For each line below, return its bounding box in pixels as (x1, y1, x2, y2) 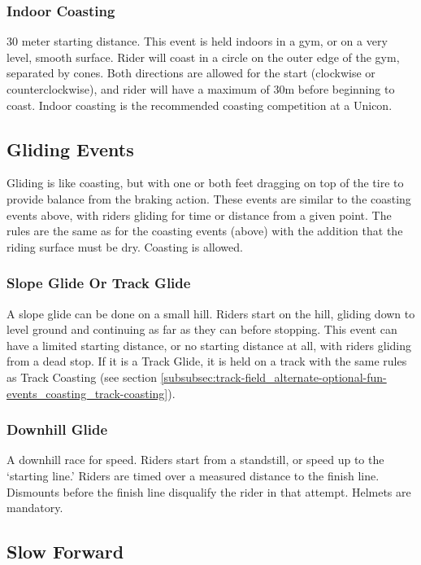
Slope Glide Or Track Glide (7, 273, 191, 293)
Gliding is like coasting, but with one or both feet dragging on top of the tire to (7, 174, 404, 191)
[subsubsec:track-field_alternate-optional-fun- (160, 368, 387, 385)
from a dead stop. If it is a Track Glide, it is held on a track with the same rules (7, 353, 407, 370)
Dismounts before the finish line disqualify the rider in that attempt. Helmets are (7, 483, 411, 500)
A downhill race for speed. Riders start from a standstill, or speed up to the (7, 451, 384, 468)
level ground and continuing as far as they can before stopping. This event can (7, 321, 397, 338)
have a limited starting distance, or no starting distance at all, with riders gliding (7, 336, 411, 353)
